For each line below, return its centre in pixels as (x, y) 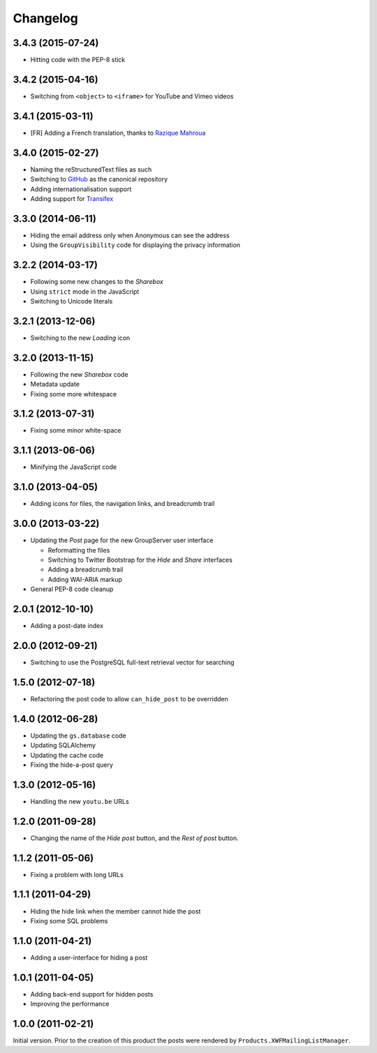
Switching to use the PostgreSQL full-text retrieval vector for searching (132, 662)
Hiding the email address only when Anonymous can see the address (130, 235)
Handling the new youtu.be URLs (80, 801)
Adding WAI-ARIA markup (85, 579)
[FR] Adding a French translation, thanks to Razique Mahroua (118, 133)
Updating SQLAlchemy (63, 745)
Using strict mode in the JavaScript (85, 291)
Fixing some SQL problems (69, 920)
